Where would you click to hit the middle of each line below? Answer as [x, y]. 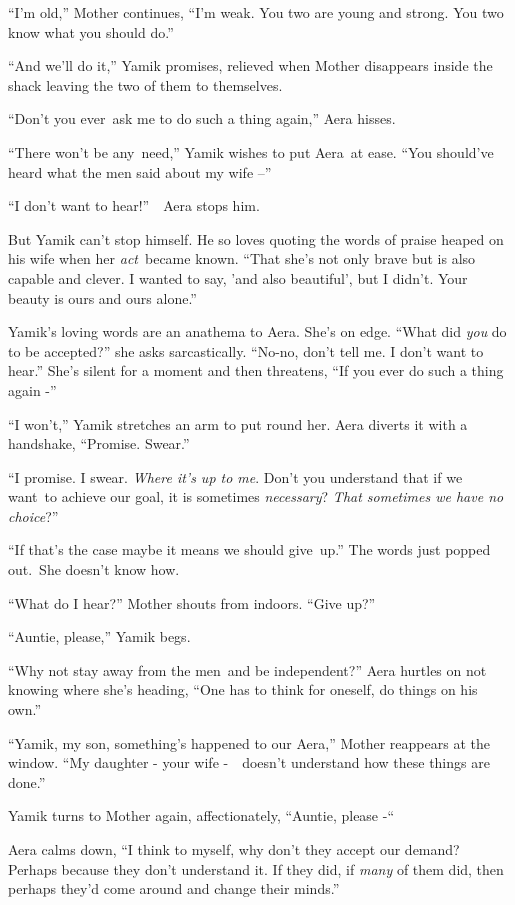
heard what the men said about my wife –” [140, 171]
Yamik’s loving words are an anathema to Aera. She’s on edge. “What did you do [257, 331]
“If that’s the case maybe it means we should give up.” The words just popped [249, 549]
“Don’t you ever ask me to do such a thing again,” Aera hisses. [202, 118]
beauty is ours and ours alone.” [102, 297]
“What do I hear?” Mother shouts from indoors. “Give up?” [192, 602]
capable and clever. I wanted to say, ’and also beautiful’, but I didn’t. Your [238, 277]
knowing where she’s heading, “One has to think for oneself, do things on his [243, 689]
